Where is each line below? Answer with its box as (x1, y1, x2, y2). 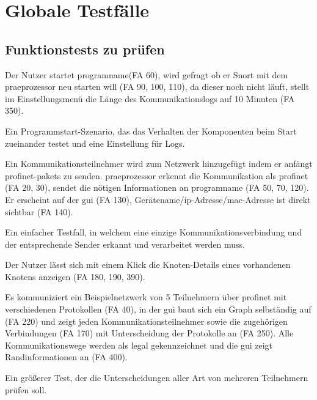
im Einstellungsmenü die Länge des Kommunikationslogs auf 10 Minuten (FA (5, 92, 295, 105)
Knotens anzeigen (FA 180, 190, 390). (5, 270, 145, 283)
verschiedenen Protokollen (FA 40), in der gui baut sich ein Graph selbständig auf (5, 303, 312, 316)
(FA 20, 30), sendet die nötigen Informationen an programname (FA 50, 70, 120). (5, 181, 309, 194)
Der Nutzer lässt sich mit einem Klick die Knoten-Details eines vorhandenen (5, 258, 291, 271)
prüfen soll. (5, 383, 47, 396)
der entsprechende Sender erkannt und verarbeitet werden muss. (5, 237, 245, 250)
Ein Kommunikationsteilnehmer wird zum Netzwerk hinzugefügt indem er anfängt (5, 157, 313, 170)
